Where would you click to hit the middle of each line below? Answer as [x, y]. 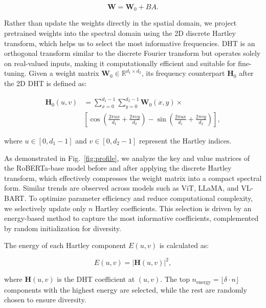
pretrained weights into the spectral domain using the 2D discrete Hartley [120, 33]
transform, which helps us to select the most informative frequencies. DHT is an [130, 43]
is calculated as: [184, 245]
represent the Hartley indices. [185, 140]
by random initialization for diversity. [63, 228]
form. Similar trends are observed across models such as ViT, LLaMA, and [121, 188]
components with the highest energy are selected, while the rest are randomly [126, 289]
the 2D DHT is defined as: [46, 83]
